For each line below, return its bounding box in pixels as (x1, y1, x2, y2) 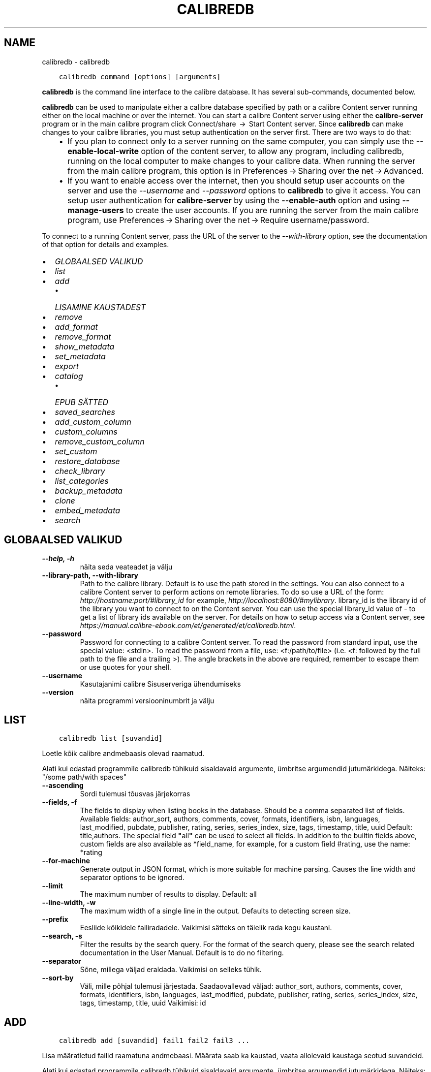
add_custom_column (55, 416, 131, 427)
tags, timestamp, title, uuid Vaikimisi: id (80, 999, 206, 1008)
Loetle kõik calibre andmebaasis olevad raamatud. (42, 749, 205, 758)
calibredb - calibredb (42, 57, 110, 66)
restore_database (55, 456, 120, 466)
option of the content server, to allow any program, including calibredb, (141, 146, 404, 156)
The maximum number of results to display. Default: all (80, 890, 257, 899)
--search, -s (42, 932, 83, 941)
